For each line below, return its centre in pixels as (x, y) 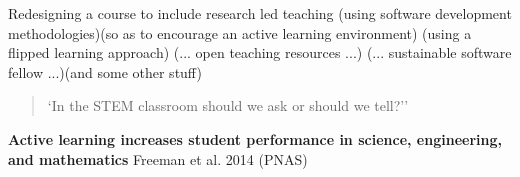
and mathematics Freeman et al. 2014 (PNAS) (158, 158)
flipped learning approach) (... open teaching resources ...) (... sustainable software (260, 52)
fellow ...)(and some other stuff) (105, 71)
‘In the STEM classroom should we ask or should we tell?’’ (228, 105)
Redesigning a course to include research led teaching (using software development (260, 13)
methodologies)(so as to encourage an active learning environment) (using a (240, 32)
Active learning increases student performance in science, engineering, (255, 138)
